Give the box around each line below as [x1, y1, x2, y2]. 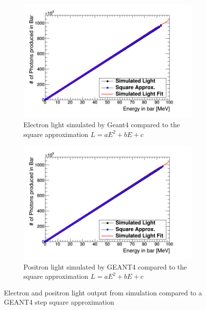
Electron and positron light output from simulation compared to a [4, 287, 202, 297]
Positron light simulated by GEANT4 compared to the [23, 261, 187, 271]
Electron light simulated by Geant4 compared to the [23, 119, 180, 130]
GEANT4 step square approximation [4, 297, 114, 307]
